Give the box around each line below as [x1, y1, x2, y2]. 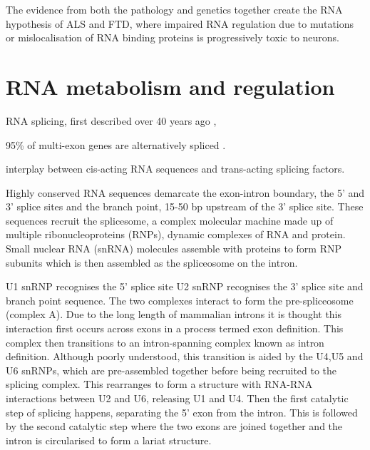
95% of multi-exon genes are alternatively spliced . [6, 137, 226, 152]
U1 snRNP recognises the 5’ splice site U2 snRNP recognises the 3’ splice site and [6, 279, 364, 294]
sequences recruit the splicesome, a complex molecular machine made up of [6, 213, 334, 227]
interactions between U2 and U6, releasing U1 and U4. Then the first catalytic [6, 391, 349, 405]
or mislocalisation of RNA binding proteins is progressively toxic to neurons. [6, 30, 340, 45]
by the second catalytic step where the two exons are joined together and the [6, 419, 343, 434]
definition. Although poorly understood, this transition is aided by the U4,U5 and [6, 349, 364, 364]
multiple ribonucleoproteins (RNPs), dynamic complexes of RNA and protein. [6, 227, 346, 242]
